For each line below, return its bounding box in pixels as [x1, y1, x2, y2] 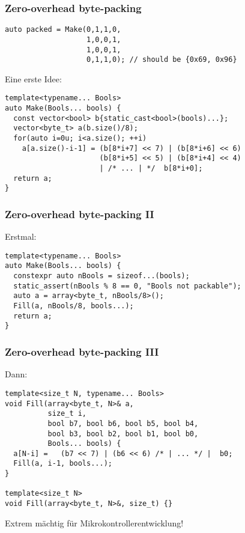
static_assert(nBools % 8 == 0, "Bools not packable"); [13, 281, 241, 290]
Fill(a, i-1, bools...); [13, 459, 112, 468]
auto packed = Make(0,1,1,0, [5, 25, 121, 34]
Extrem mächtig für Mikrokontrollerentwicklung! [5, 516, 184, 529]
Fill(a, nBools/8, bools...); [13, 302, 134, 311]
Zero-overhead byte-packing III [5, 344, 159, 359]
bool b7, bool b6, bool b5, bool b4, [47, 419, 199, 428]
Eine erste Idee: [5, 72, 62, 85]
